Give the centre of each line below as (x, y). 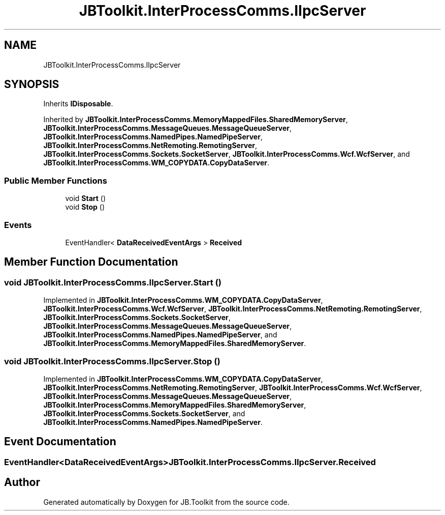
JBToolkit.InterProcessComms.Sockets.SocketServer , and (144, 413)
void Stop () (85, 207)
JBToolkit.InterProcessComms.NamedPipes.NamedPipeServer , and (160, 335)
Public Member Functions (56, 180)
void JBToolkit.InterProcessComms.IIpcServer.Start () (113, 282)
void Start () (86, 198)
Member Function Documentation (91, 262)
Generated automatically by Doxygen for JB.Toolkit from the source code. (166, 502)
